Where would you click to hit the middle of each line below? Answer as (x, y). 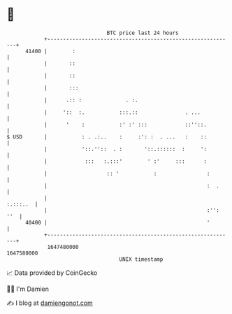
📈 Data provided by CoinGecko (52, 273)
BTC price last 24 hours (143, 33)
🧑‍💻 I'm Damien (28, 289)
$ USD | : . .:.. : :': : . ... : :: (107, 137)
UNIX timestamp (141, 259)
